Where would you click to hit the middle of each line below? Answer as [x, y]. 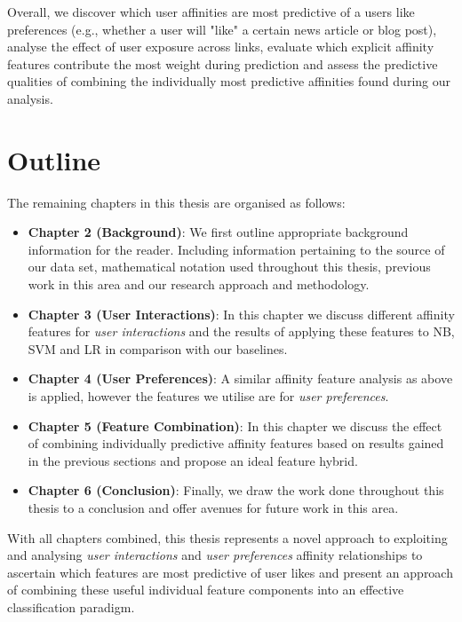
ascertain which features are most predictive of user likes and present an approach [230, 572]
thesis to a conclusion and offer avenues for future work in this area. [213, 508]
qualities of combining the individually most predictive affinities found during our [229, 81]
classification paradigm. [71, 606]
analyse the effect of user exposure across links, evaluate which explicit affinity [221, 47]
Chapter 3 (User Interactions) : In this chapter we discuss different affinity [241, 314]
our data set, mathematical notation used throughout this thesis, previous [229, 267]
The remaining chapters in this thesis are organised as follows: [176, 202]
